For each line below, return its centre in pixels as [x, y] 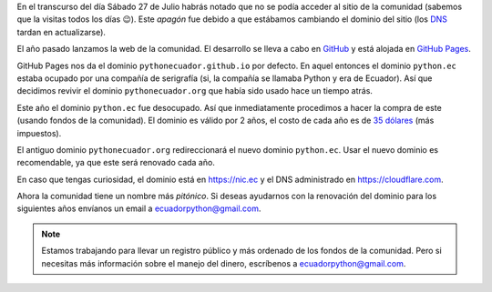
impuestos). [39, 133]
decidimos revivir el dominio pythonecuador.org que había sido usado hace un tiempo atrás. [195, 91]
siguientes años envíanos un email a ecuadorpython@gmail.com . [139, 208]
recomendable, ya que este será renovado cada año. [116, 163]
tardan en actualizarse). [61, 32]
